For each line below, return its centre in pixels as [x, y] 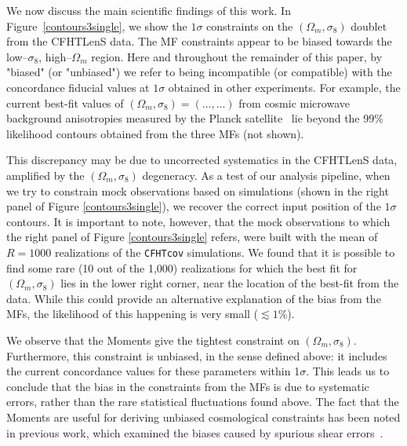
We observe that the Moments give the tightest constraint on [153, 340]
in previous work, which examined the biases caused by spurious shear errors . [195, 432]
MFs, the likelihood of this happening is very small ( [133, 314]
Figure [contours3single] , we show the [97, 26]
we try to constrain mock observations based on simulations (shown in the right [198, 190]
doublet [369, 26]
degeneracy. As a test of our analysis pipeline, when [266, 175]
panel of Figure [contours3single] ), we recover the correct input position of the [194, 206]
